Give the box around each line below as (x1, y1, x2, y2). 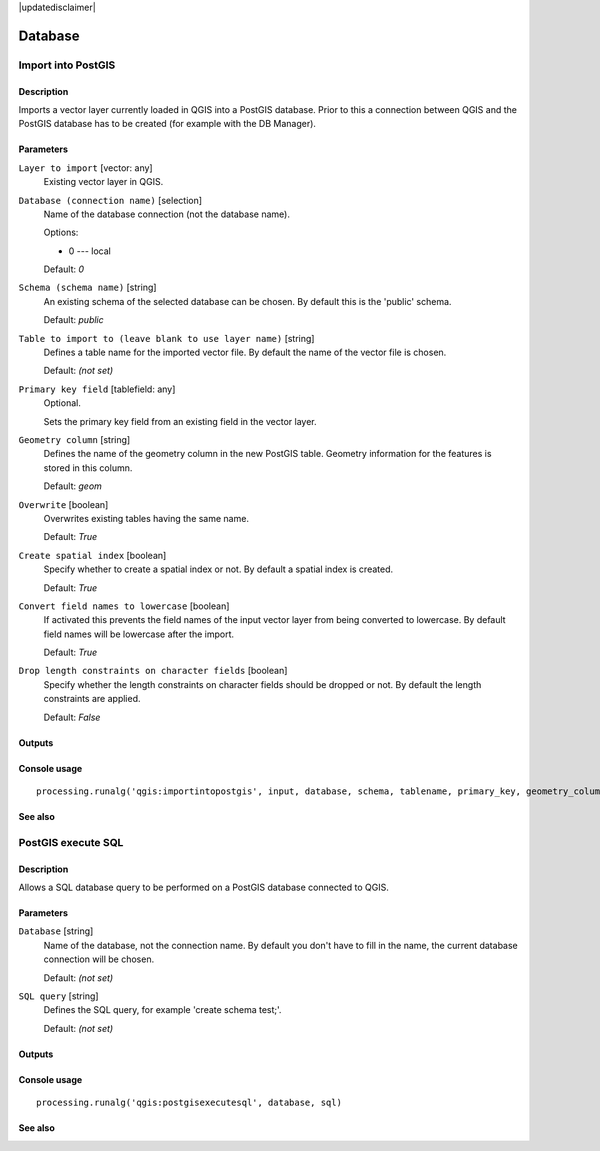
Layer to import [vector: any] (18, 161, 154, 174)
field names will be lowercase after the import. (43, 628, 235, 640)
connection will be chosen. (43, 953, 155, 965)
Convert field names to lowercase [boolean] (18, 600, 230, 612)
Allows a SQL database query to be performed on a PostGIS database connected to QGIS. (18, 881, 389, 893)
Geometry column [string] (18, 434, 131, 445)
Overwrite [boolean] (18, 498, 109, 510)
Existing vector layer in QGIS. (43, 176, 164, 188)
